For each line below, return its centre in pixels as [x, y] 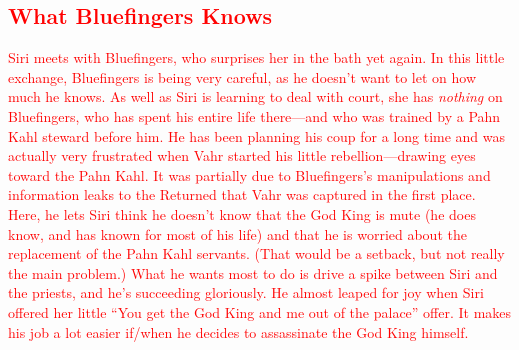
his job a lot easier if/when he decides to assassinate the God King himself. [238, 331]
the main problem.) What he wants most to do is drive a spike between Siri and [253, 272]
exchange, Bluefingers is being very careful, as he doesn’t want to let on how [242, 76]
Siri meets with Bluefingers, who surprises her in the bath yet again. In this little [256, 57]
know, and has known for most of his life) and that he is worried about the [237, 233]
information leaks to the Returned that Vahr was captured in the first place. [242, 194]
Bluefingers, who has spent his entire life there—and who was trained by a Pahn [254, 115]
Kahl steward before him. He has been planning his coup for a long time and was [257, 135]
